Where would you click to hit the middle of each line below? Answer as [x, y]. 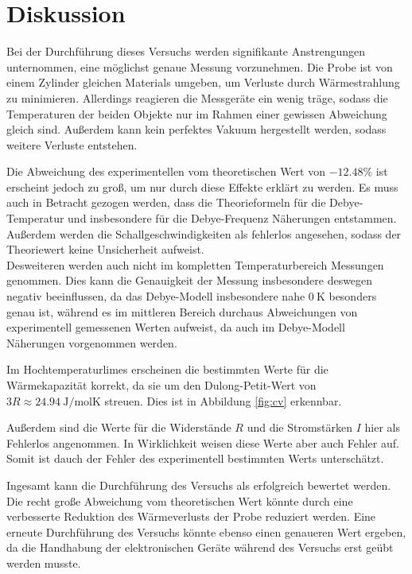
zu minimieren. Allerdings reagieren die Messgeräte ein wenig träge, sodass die [197, 97]
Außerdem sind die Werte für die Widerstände [119, 427]
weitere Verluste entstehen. [72, 144]
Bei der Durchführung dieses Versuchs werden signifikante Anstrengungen [186, 51]
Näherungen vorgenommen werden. [92, 342]
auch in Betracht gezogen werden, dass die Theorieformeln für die [166, 202]
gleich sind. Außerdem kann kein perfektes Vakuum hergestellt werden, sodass [196, 129]
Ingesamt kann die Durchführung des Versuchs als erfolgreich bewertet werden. [199, 485]
